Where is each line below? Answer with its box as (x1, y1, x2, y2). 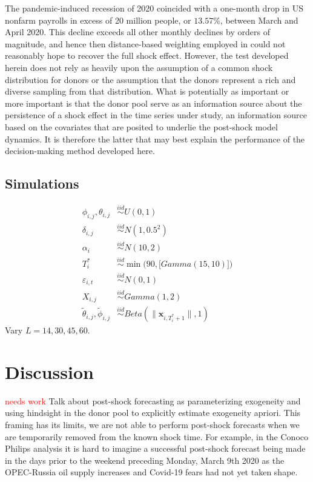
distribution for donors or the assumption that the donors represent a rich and (5, 73, 296, 85)
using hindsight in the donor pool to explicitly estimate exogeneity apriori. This (5, 406, 301, 419)
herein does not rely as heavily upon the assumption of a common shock (5, 61, 273, 73)
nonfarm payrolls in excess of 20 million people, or (5, 13, 191, 26)
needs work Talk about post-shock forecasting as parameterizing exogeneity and (5, 394, 301, 407)
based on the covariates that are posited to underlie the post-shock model (5, 120, 278, 133)
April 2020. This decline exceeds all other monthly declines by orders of (5, 25, 270, 38)
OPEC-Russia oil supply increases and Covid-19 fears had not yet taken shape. (5, 466, 298, 478)
